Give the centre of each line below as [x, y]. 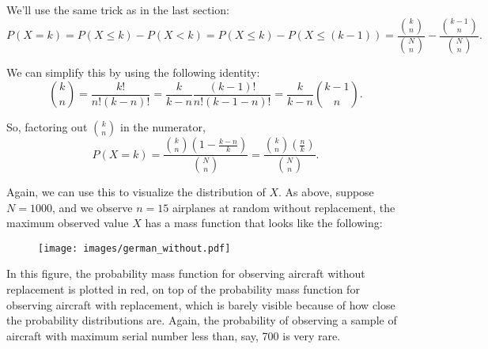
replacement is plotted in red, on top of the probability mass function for [183, 288]
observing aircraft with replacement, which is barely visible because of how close [201, 304]
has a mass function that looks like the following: [264, 223]
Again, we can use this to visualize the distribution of [136, 191]
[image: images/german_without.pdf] [134, 248]
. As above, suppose [326, 191]
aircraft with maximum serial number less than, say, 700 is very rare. [174, 335]
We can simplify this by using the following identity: [133, 72]
